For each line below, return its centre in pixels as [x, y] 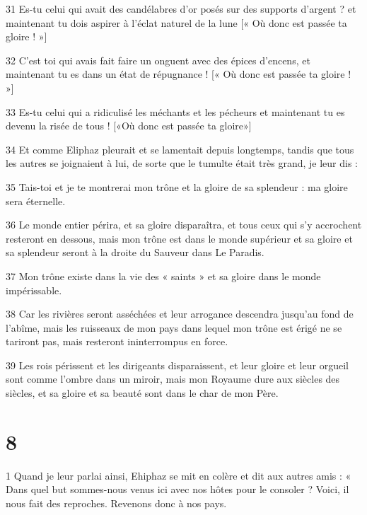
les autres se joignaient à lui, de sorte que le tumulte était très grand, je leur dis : [182, 163]
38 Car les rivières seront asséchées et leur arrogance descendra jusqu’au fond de [180, 314]
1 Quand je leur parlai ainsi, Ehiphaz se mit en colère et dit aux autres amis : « [179, 475]
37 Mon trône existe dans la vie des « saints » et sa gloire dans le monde [163, 276]
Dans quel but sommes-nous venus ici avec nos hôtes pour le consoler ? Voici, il [177, 489]
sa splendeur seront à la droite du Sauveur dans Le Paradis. [135, 252]
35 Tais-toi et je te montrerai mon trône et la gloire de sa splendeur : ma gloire [177, 186]
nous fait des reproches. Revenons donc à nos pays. [116, 503]
